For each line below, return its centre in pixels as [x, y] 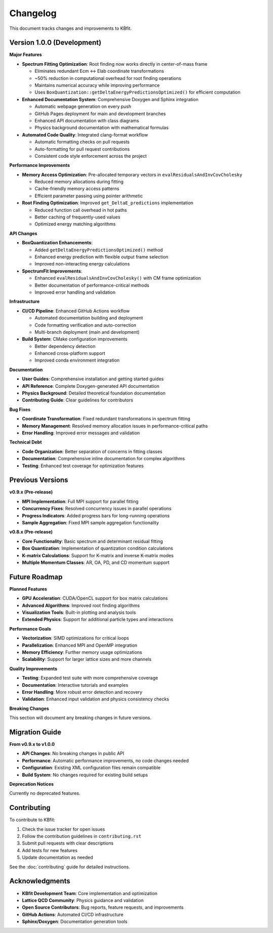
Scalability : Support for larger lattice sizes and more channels [87, 659]
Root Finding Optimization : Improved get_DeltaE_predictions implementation [108, 203]
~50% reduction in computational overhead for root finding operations [108, 78]
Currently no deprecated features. [45, 793]
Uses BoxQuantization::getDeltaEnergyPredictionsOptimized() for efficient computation [138, 92]
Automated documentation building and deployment [89, 318]
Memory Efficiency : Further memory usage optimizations [82, 652]
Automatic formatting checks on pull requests [82, 142]
